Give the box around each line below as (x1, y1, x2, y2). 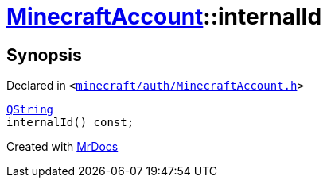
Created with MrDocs (6, 140, 119, 154)
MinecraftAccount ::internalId (6, 3, 322, 30)
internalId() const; (6, 116, 134, 129)
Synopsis (6, 44, 82, 65)
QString (6, 103, 54, 117)
